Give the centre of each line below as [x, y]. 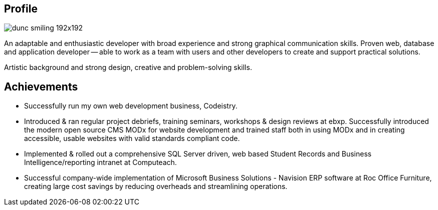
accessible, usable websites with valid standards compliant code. [132, 138]
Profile [21, 9]
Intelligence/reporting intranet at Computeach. [100, 162]
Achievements [41, 86]
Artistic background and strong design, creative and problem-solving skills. [128, 67]
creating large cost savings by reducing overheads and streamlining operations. [156, 186]
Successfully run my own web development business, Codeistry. [131, 106]
